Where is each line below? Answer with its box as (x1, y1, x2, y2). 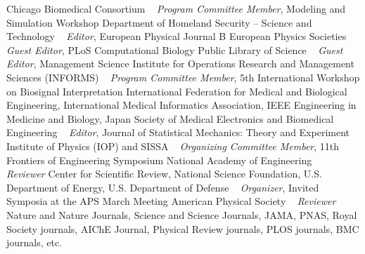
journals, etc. (6, 235, 63, 250)
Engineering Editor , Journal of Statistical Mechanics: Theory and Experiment (6, 125, 350, 140)
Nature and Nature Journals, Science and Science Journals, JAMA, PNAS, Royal (6, 207, 357, 222)
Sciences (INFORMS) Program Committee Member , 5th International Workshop (6, 69, 360, 84)
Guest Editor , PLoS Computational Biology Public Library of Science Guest (6, 42, 343, 57)
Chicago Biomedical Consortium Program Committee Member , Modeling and (6, 1, 346, 15)
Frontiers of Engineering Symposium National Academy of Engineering (6, 152, 312, 167)
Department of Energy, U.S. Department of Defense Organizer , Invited (6, 180, 319, 194)
